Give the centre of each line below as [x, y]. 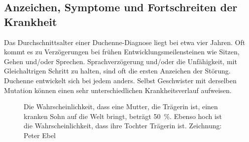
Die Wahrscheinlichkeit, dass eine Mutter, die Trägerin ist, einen [121, 106]
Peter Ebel [40, 135]
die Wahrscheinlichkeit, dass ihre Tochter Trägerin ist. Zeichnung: [123, 126]
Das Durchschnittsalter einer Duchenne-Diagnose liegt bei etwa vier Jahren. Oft [125, 42]
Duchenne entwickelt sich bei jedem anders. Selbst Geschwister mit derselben [120, 80]
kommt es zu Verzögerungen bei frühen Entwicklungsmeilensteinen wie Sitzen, [122, 52]
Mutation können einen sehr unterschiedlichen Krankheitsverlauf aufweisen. [118, 90]
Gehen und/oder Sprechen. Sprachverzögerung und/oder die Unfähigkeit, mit [121, 61]
